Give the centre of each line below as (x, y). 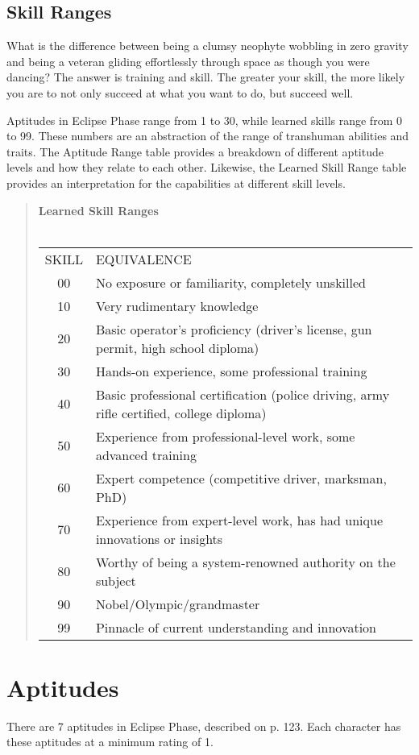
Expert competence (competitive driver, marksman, (241, 478)
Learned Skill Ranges (98, 210)
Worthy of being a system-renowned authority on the (245, 562)
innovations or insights (159, 538)
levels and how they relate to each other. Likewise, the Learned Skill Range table (207, 167)
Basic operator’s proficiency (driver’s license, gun (234, 329)
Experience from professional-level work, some (225, 436)
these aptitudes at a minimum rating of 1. (110, 742)
